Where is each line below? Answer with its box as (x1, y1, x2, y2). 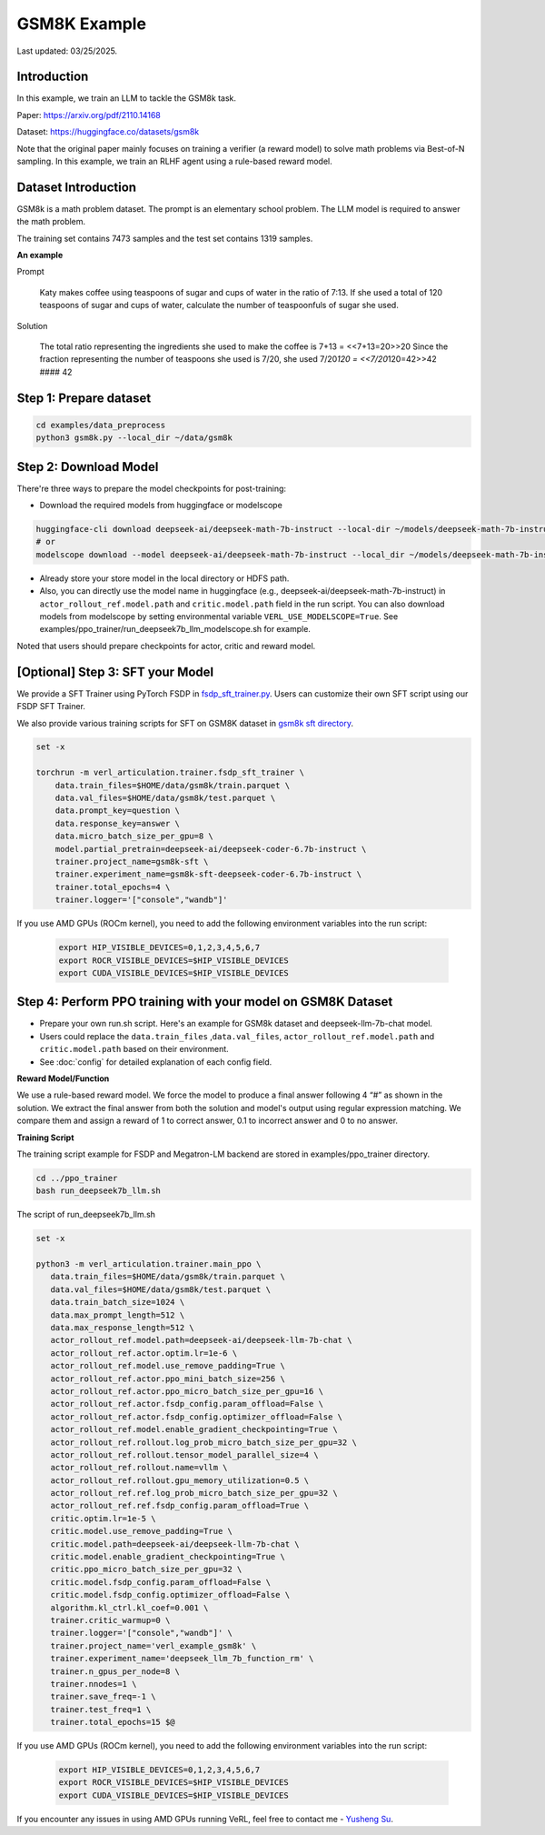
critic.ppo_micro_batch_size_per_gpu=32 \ (50, 1564, 243, 1575)
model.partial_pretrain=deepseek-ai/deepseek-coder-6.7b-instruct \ (54, 844, 367, 854)
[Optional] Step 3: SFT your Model (16, 664, 214, 679)
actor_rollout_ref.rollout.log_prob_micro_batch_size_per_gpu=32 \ (50, 1437, 358, 1448)
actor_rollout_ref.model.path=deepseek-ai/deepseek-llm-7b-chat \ (50, 1335, 352, 1346)
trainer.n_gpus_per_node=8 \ (50, 1666, 181, 1677)
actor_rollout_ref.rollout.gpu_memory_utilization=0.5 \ (50, 1475, 310, 1486)
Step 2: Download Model (16, 459, 159, 475)
